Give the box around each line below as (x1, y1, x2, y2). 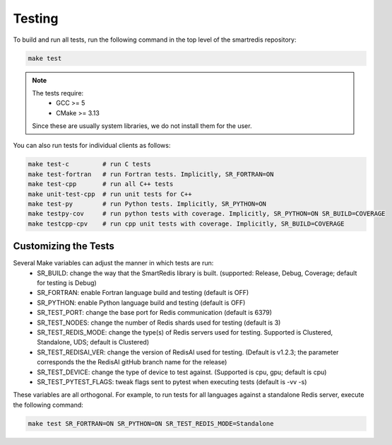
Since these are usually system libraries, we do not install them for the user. (32, 122, 252, 130)
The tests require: (32, 88, 84, 97)
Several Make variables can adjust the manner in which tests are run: (13, 259, 214, 267)
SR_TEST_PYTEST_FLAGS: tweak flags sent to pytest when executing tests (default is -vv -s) (37, 377, 307, 386)
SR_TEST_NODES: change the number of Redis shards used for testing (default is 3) (37, 318, 281, 327)
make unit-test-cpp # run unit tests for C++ (28, 190, 192, 198)
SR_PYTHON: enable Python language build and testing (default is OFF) (37, 298, 246, 307)
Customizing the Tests (13, 241, 114, 253)
